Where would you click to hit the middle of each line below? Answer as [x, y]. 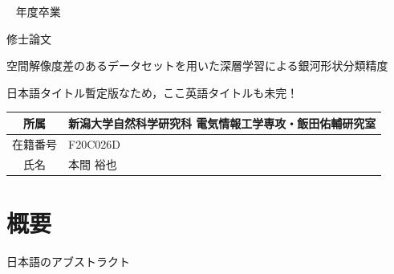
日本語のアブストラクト [68, 261]
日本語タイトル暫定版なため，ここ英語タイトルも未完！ [152, 92]
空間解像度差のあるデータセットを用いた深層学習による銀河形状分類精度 [197, 65]
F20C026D [94, 143]
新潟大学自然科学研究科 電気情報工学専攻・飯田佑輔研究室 [222, 123]
